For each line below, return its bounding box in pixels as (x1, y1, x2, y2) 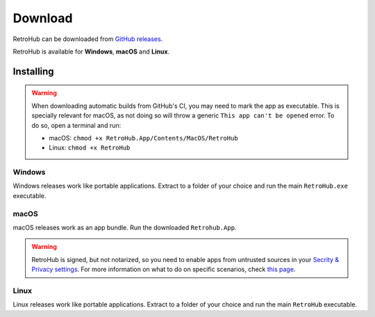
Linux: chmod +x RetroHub (49, 143, 131, 152)
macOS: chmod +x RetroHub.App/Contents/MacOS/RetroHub (49, 133, 239, 142)
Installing (12, 65, 55, 77)
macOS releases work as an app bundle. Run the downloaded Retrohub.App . (12, 223, 237, 231)
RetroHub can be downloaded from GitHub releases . (12, 35, 163, 43)
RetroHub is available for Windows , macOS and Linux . (12, 47, 170, 56)
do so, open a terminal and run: (31, 121, 122, 129)
